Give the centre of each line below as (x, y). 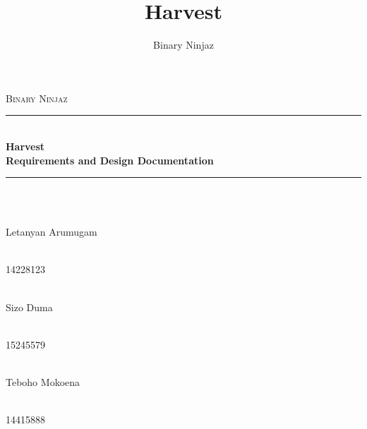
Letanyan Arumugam (52, 232)
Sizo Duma (29, 307)
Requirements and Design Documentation (110, 160)
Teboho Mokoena (43, 382)
